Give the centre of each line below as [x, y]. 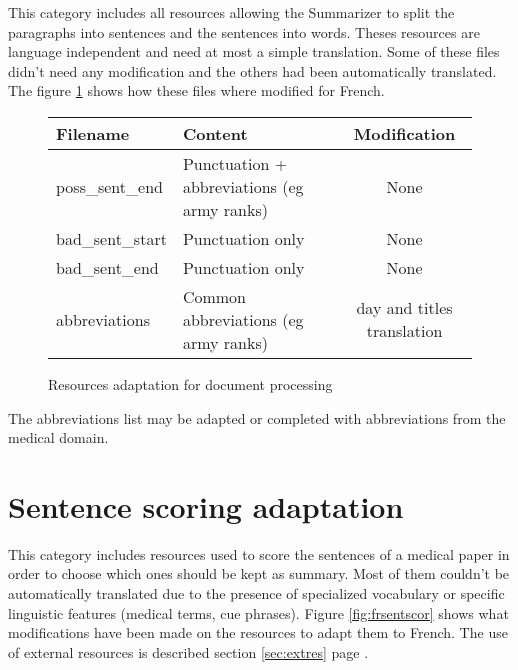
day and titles [404, 308]
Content [215, 133]
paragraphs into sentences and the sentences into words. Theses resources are [244, 31]
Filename [93, 133]
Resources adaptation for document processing [190, 383]
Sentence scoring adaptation [206, 505]
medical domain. [58, 437]
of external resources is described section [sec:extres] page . [188, 651]
